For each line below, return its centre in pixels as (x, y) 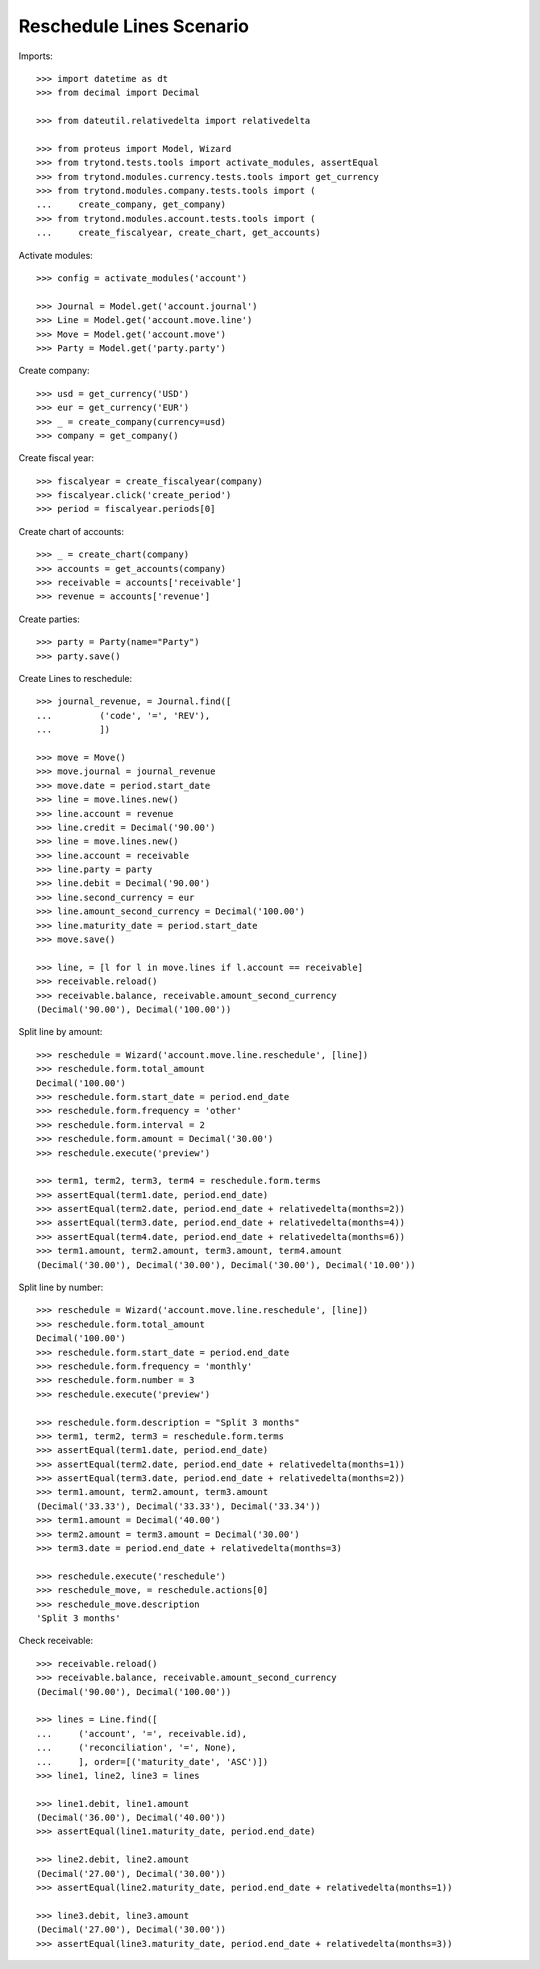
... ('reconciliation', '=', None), (136, 1748)
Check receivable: (56, 1641)
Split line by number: (61, 1287)
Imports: (36, 56)
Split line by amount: (60, 1032)
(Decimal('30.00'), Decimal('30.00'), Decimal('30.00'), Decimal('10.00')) (226, 1264)
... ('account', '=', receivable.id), (142, 1733)
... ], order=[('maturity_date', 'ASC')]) (152, 1761)
